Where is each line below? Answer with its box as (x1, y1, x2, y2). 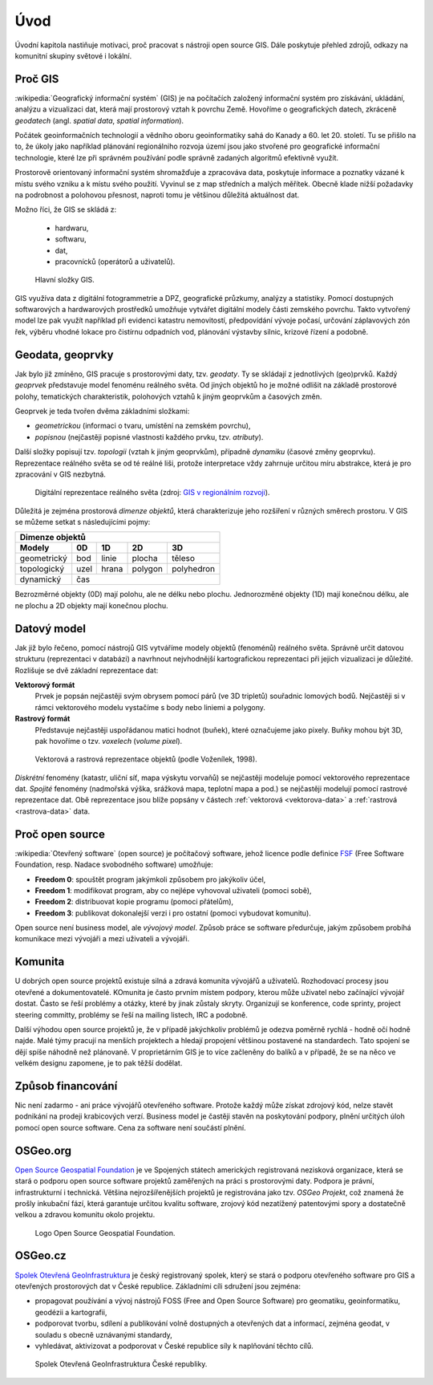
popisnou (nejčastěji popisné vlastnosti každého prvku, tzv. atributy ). (34, 432, 264, 441)
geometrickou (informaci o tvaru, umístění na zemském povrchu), (34, 421, 251, 431)
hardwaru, (55, 223, 89, 233)
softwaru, (55, 234, 87, 244)
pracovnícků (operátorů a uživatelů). (55, 257, 176, 266)
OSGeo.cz (14, 1249, 67, 1263)
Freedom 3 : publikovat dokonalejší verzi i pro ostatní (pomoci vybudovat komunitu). (34, 908, 312, 918)
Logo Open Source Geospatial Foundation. (34, 1228, 176, 1237)
